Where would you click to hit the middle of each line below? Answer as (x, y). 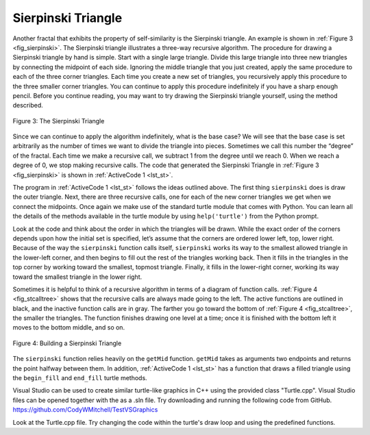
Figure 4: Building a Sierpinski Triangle (67, 343)
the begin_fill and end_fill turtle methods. (80, 378)
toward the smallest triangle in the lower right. (77, 277)
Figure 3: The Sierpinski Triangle (59, 121)
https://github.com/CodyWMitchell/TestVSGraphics (85, 410)
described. (28, 105)
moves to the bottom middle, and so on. (69, 327)
